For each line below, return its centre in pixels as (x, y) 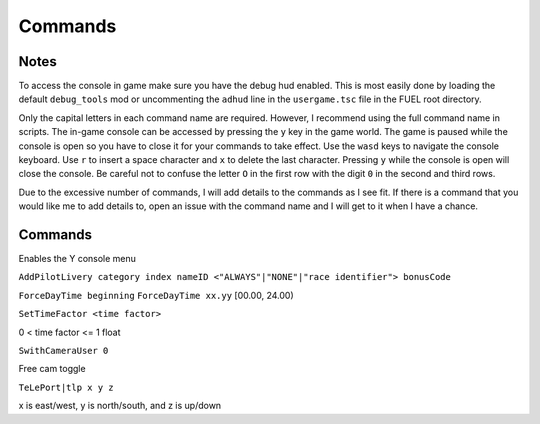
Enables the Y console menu (77, 259)
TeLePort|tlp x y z (66, 387)
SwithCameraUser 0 (63, 351)
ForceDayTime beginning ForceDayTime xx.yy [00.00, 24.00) (156, 295)
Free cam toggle (52, 369)
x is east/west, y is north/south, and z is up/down (120, 406)
